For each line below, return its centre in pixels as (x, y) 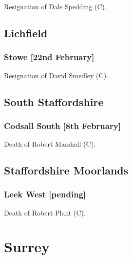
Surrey (27, 246)
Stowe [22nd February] (49, 57)
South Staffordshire (54, 101)
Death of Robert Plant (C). (45, 212)
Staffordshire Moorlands (66, 170)
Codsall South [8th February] (62, 125)
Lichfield (26, 32)
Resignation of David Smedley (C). (56, 75)
